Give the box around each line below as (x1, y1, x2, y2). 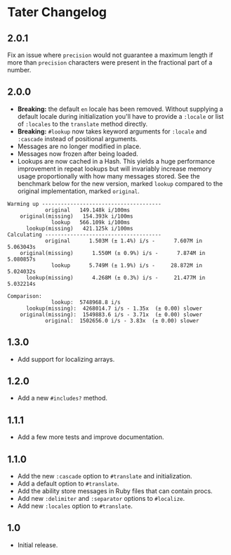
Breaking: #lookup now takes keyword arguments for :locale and (17, 127, 207, 136)
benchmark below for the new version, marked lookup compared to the (17, 179, 223, 188)
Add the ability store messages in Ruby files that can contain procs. (17, 487, 213, 495)
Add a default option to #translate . (17, 479, 119, 488)
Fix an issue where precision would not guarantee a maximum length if (7, 51, 213, 59)
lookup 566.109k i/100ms (51, 218, 131, 226)
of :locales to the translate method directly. (17, 119, 148, 128)
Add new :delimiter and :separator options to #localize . (17, 495, 185, 503)
